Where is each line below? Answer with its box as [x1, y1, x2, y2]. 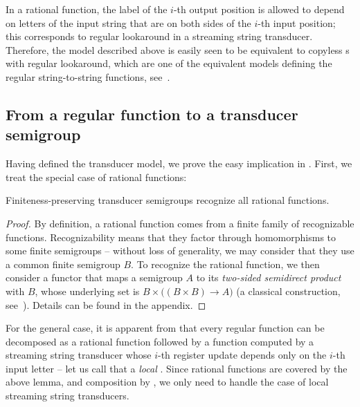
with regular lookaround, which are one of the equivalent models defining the [6, 56, 332, 70]
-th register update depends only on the [157, 348, 327, 362]
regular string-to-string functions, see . [6, 69, 170, 84]
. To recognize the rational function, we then [131, 256, 320, 271]
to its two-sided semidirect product [196, 270, 341, 285]
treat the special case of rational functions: [6, 169, 187, 184]
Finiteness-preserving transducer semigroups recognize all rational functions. [6, 193, 330, 207]
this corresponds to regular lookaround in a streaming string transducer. [6, 29, 313, 44]
